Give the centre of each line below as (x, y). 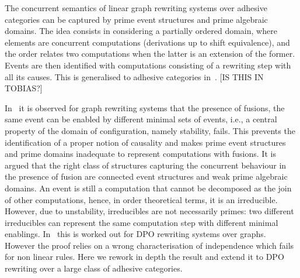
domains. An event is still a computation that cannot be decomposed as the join (148, 188)
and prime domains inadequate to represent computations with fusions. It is (140, 154)
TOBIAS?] (24, 88)
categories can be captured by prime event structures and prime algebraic (136, 19)
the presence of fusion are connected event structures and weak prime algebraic (146, 176)
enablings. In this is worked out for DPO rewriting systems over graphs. (135, 234)
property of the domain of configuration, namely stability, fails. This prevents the (150, 130)
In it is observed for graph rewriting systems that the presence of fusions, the (145, 107)
